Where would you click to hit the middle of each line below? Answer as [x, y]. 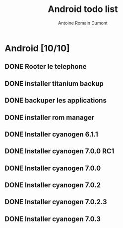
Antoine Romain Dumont [83, 23]
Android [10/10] [37, 48]
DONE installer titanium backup [54, 83]
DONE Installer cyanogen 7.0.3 [53, 219]
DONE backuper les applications [56, 101]
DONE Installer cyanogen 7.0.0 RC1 [60, 151]
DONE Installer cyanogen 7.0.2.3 [56, 202]
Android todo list [83, 9]
